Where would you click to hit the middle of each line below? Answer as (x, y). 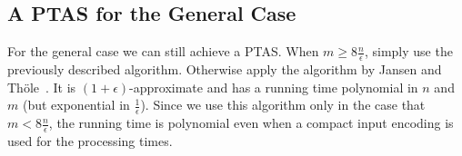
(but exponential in (76, 105)
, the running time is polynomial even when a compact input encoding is (251, 123)
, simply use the (408, 51)
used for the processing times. (90, 140)
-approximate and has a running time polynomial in (274, 87)
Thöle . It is (42, 87)
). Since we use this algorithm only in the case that (283, 105)
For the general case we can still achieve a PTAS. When (163, 51)
